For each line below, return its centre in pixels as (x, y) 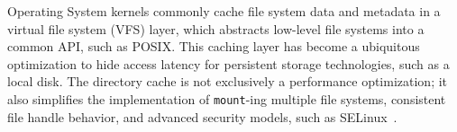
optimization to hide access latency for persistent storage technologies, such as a (228, 63)
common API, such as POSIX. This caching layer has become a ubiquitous (214, 46)
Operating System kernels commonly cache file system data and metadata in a (224, 11)
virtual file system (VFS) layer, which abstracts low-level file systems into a (216, 28)
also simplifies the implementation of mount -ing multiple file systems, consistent (227, 98)
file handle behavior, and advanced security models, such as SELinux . (202, 116)
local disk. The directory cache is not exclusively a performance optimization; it (228, 81)
